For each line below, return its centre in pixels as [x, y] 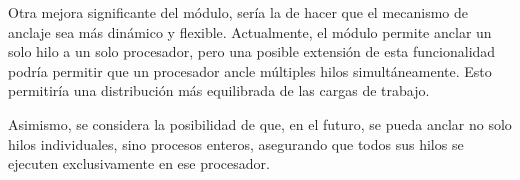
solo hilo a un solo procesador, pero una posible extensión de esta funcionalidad [252, 51]
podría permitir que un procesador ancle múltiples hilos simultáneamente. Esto [250, 70]
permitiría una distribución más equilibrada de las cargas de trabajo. [219, 90]
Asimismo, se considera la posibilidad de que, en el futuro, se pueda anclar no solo [260, 123]
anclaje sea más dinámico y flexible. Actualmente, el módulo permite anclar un [250, 31]
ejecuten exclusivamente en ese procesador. [139, 163]
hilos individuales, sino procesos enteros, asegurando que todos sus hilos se [236, 143]
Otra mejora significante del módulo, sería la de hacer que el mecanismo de [238, 12]
